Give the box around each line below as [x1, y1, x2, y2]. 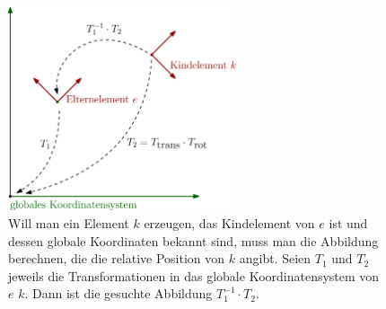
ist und [329, 213, 368, 232]
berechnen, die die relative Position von [8, 249, 225, 268]
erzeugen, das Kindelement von [144, 213, 315, 232]
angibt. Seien [239, 249, 311, 268]
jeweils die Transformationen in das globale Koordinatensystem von [8, 266, 380, 285]
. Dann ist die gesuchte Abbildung [24, 284, 213, 303]
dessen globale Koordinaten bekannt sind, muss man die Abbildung [8, 231, 379, 250]
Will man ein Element [8, 213, 129, 232]
